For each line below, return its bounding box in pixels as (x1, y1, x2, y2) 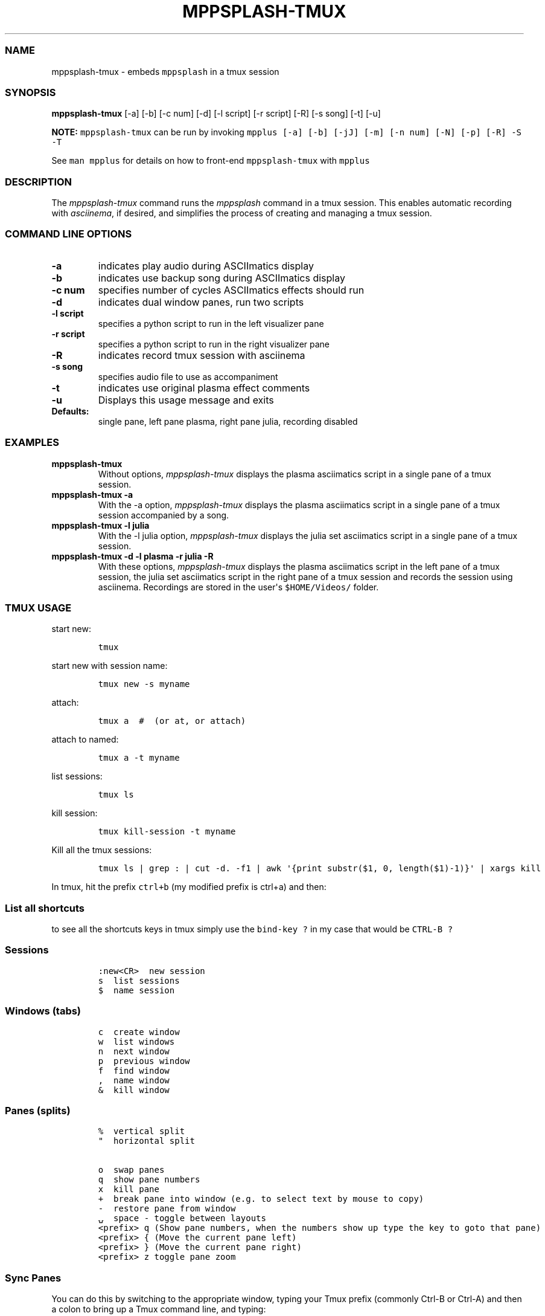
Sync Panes (5, 1271, 62, 1284)
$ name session (98, 985, 175, 995)
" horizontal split (98, 1136, 195, 1146)
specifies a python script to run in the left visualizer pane (98, 318, 324, 329)
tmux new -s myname (98, 679, 190, 689)
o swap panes (98, 1165, 165, 1175)
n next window (98, 1046, 170, 1056)
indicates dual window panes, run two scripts (98, 295, 304, 308)
